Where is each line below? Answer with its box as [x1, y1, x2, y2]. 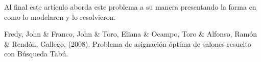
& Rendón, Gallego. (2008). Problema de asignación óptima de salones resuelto [4, 38, 251, 49]
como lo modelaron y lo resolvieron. [4, 11, 116, 22]
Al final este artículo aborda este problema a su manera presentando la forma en [4, 2, 256, 12]
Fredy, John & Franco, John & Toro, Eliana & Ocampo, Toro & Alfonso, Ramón [4, 28, 257, 39]
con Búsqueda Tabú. [4, 48, 68, 59]
